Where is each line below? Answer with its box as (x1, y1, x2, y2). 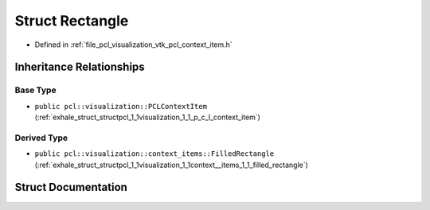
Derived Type (14, 132, 68, 143)
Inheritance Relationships (14, 60, 145, 74)
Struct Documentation (14, 181, 127, 194)
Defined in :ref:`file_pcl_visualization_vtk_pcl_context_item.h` (34, 40, 233, 49)
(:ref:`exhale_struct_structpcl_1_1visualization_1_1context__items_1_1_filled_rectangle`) (34, 160, 308, 169)
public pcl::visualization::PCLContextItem (34, 102, 207, 111)
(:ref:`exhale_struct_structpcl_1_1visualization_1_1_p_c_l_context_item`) (34, 112, 260, 122)
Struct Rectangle (14, 12, 129, 29)
